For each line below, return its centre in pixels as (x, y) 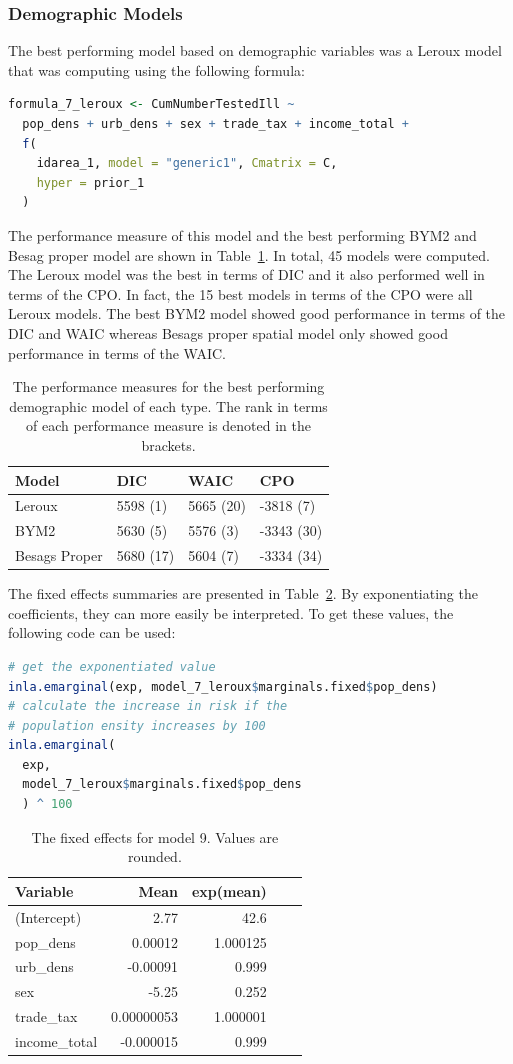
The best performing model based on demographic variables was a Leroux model (255, 50)
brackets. (168, 444)
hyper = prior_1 (90, 182)
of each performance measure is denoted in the (168, 425)
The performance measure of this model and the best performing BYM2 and (242, 234)
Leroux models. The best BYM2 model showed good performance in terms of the (257, 313)
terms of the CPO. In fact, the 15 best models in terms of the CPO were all (240, 293)
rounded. (155, 856)
